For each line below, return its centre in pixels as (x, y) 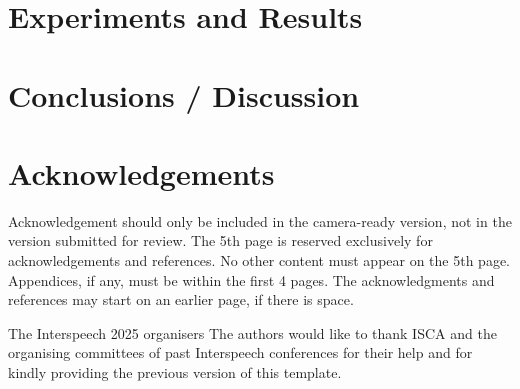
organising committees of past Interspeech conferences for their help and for (240, 352)
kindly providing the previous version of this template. (175, 372)
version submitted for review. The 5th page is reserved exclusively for (220, 240)
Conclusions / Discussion (184, 94)
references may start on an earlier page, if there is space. (181, 299)
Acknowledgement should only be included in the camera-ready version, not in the (260, 220)
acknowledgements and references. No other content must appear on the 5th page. (259, 260)
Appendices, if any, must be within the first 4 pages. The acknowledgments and (251, 279)
